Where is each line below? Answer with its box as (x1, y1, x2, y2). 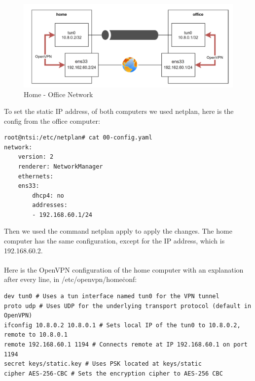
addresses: (32, 202, 68, 209)
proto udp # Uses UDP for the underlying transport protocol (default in (4, 302, 252, 310)
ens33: (18, 182, 39, 190)
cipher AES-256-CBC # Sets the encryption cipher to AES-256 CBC (4, 370, 223, 377)
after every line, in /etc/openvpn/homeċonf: (4, 274, 137, 284)
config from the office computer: (4, 115, 100, 126)
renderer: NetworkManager (18, 163, 103, 170)
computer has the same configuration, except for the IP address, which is (4, 236, 225, 246)
